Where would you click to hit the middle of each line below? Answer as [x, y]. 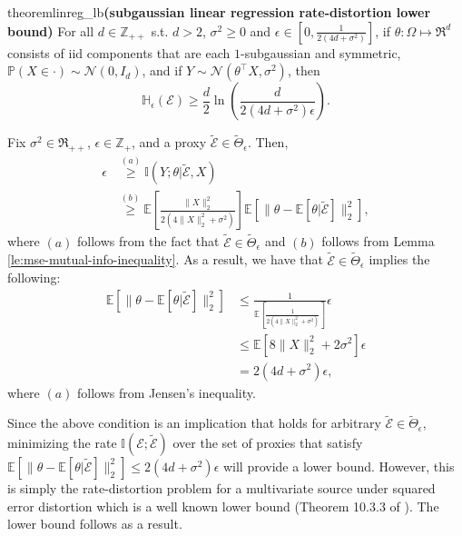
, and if [162, 70]
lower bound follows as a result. [95, 524]
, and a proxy [169, 142]
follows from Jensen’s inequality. [167, 392]
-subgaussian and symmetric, [320, 52]
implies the [399, 259]
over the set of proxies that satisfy [268, 442]
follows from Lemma [378, 241]
